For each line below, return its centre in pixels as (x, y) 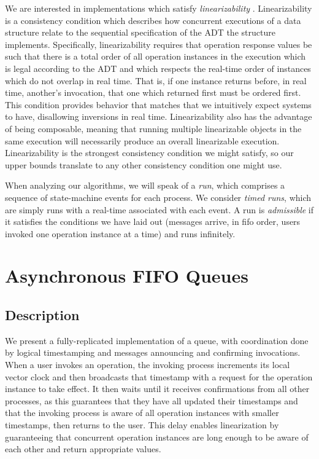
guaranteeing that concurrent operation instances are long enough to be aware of (157, 437)
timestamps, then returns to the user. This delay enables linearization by (142, 425)
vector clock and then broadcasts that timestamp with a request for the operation (159, 376)
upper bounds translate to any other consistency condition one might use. (144, 164)
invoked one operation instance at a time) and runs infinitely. (120, 233)
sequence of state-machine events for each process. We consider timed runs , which (158, 197)
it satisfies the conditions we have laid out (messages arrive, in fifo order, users (153, 222)
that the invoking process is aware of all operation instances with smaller (142, 413)
